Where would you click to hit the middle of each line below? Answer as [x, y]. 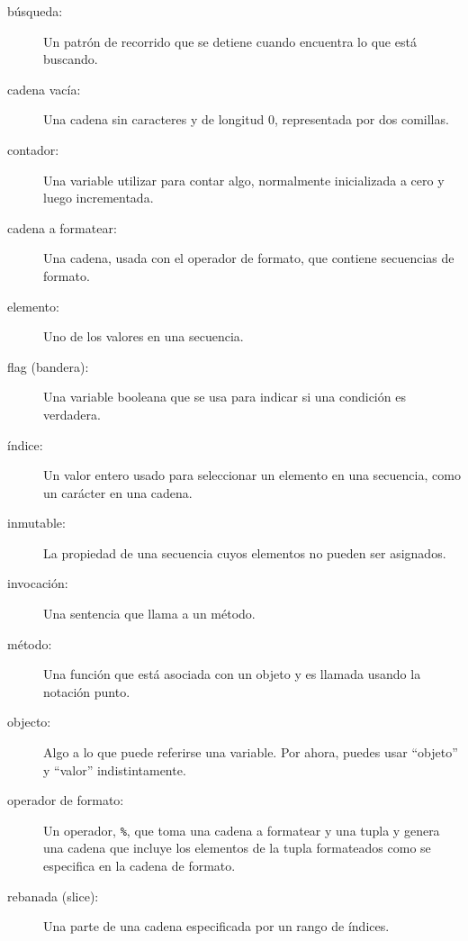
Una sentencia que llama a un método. [149, 614]
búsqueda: [35, 11]
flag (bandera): [48, 366]
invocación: [38, 583]
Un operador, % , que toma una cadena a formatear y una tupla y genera [242, 830]
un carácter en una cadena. [118, 492]
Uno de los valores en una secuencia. [144, 336]
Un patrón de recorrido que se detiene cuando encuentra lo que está [230, 41]
